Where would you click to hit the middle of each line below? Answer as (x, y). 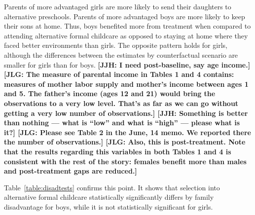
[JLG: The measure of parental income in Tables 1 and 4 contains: (119, 74)
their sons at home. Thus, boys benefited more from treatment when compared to (127, 26)
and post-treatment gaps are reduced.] (71, 171)
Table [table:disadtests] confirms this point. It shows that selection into (112, 187)
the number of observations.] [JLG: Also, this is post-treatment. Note (125, 142)
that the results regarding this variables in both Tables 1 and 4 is (118, 151)
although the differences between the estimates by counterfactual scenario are (121, 54)
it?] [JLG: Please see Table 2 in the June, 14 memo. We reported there (127, 132)
